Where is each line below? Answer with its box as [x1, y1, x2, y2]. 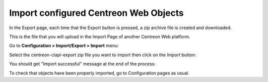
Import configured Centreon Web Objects [9, 7, 184, 18]
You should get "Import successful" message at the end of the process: [9, 61, 156, 67]
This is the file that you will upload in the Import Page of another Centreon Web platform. [9, 34, 191, 40]
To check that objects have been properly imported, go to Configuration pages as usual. [9, 70, 190, 76]
